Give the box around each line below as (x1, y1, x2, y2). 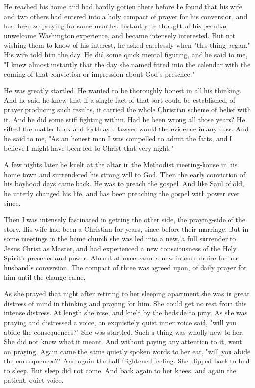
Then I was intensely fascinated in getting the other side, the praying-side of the (4, 214, 246, 224)
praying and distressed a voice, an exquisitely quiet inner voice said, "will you (4, 317, 236, 327)
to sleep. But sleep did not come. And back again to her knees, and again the (4, 365, 236, 375)
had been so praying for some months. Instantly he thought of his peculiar (4, 21, 228, 31)
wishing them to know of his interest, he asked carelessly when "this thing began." (4, 40, 250, 50)
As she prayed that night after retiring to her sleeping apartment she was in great (4, 288, 250, 299)
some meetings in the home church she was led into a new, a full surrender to (4, 233, 236, 244)
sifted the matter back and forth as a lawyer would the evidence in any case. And (4, 124, 249, 134)
